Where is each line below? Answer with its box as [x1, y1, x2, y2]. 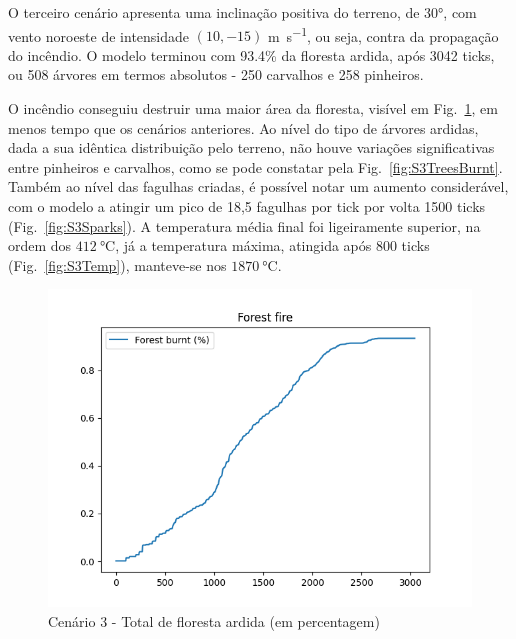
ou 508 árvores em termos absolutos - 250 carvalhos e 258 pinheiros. [8, 64, 424, 85]
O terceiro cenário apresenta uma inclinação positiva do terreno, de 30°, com [8, 2, 477, 22]
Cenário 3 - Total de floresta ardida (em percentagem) [48, 610, 380, 631]
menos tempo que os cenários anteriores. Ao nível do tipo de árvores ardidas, [8, 117, 479, 138]
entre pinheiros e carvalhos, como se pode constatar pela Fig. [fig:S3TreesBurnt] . [8, 156, 503, 177]
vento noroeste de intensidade [8, 25, 190, 46]
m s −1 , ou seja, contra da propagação [267, 22, 499, 46]
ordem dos [8, 235, 72, 256]
